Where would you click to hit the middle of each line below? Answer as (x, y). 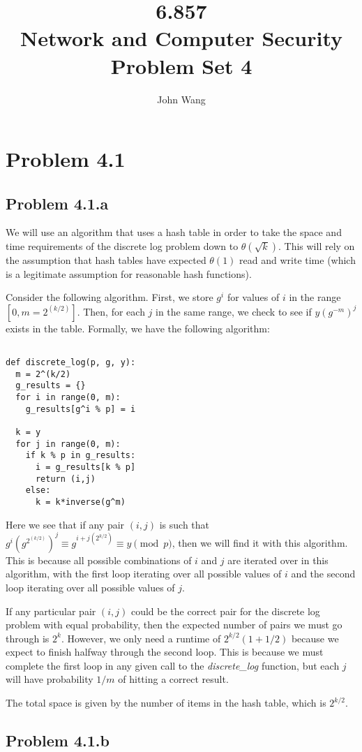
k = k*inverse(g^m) (80, 502)
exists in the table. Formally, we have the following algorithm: (138, 328)
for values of (253, 297)
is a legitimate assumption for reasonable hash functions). (129, 273)
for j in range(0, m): (68, 444)
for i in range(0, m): (68, 398)
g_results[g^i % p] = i (81, 409)
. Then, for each (111, 311)
